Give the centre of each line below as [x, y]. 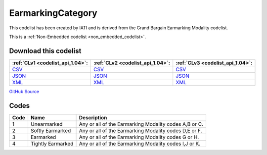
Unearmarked [46, 124]
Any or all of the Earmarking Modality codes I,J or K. [140, 144]
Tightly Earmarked [52, 144]
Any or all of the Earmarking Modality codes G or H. [139, 137]
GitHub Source [24, 91]
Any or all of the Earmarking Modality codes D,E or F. [140, 130]
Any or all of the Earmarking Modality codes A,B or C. [141, 124]
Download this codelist [45, 51]
